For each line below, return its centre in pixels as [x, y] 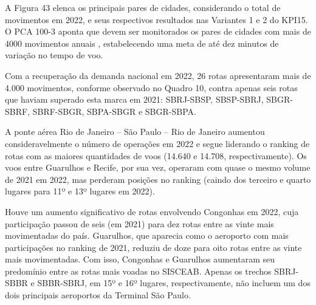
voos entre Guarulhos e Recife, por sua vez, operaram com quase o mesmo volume [158, 167]
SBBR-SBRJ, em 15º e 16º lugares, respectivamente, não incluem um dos [174, 283]
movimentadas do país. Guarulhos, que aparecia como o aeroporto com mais [147, 235]
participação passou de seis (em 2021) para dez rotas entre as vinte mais [139, 223]
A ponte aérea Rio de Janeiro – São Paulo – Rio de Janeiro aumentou [135, 132]
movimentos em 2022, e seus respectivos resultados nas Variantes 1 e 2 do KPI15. [156, 19]
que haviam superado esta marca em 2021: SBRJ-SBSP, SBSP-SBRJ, [134, 99]
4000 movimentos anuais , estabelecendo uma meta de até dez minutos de [142, 43]
